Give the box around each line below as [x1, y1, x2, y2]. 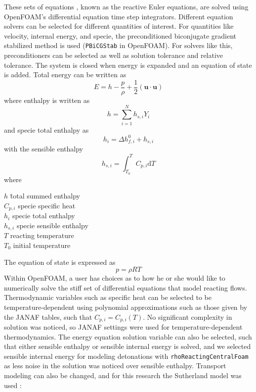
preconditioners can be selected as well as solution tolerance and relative [4, 50, 223, 60]
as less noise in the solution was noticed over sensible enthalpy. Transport [4, 360, 226, 371]
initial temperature [13, 240, 71, 250]
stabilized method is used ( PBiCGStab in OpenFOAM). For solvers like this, [4, 40, 233, 50]
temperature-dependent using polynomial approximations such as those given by [4, 301, 248, 312]
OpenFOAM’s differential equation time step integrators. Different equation [4, 11, 233, 21]
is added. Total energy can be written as [4, 69, 127, 80]
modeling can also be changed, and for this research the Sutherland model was [4, 370, 242, 381]
